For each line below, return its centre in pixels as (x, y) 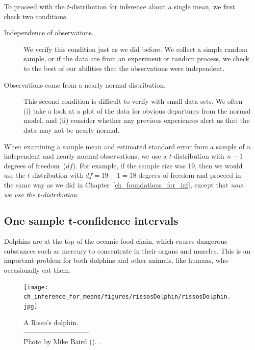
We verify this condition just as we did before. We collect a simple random (136, 49)
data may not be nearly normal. (72, 129)
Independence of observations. (49, 33)
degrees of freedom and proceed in (190, 175)
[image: (36, 287)
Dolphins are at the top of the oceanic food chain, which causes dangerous (115, 241)
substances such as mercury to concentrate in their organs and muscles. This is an (127, 250)
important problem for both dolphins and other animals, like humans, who (116, 260)
